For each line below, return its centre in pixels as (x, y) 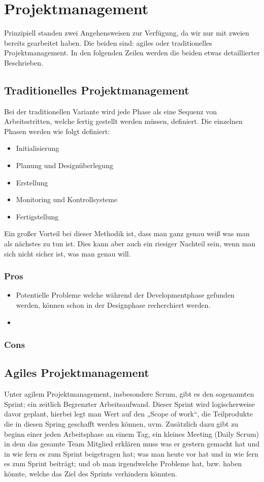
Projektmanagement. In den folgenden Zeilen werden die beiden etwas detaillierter (132, 53)
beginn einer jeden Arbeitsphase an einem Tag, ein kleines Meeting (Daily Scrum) (131, 433)
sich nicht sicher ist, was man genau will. (68, 253)
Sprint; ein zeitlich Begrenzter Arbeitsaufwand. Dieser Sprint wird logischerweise (129, 404)
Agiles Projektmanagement (77, 373)
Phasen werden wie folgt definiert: (57, 131)
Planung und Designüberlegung (64, 165)
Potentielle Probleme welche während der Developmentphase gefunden (125, 295)
